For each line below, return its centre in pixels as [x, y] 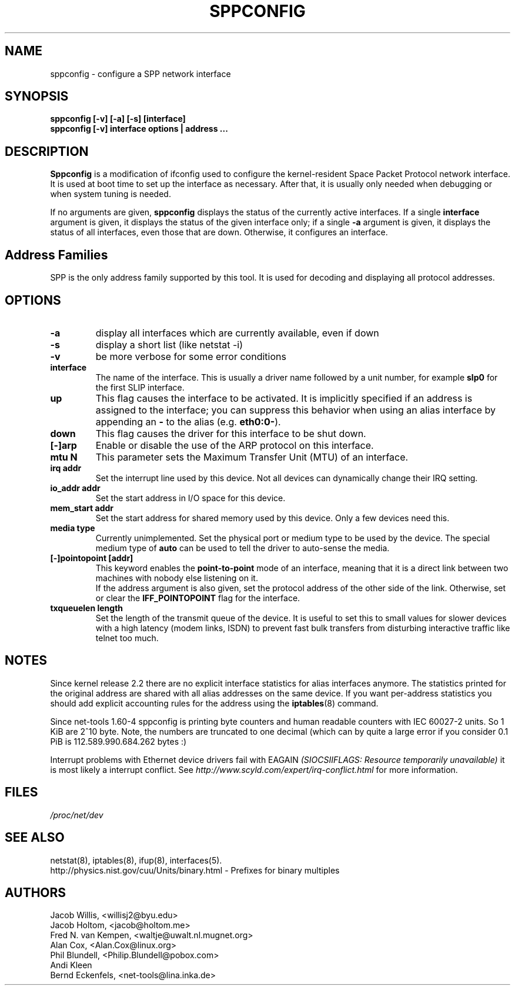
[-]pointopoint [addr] [92, 558]
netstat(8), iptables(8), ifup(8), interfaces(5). [136, 860]
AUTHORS [36, 892]
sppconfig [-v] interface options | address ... [139, 129]
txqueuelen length [87, 608]
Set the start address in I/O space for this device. [190, 498]
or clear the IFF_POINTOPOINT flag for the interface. [198, 598]
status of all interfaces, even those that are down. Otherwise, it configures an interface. [219, 232]
